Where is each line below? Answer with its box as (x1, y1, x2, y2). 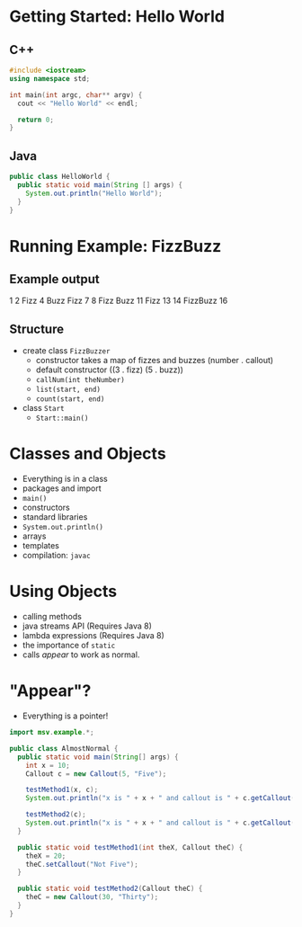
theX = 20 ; (25, 851, 67, 860)
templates (22, 540, 60, 551)
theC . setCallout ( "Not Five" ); (25, 860, 139, 869)
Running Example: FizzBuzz (9, 236, 222, 256)
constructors (22, 502, 70, 513)
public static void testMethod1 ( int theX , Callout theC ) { (17, 842, 244, 851)
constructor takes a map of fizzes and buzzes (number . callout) (35, 355, 274, 366)
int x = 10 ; (25, 761, 70, 770)
